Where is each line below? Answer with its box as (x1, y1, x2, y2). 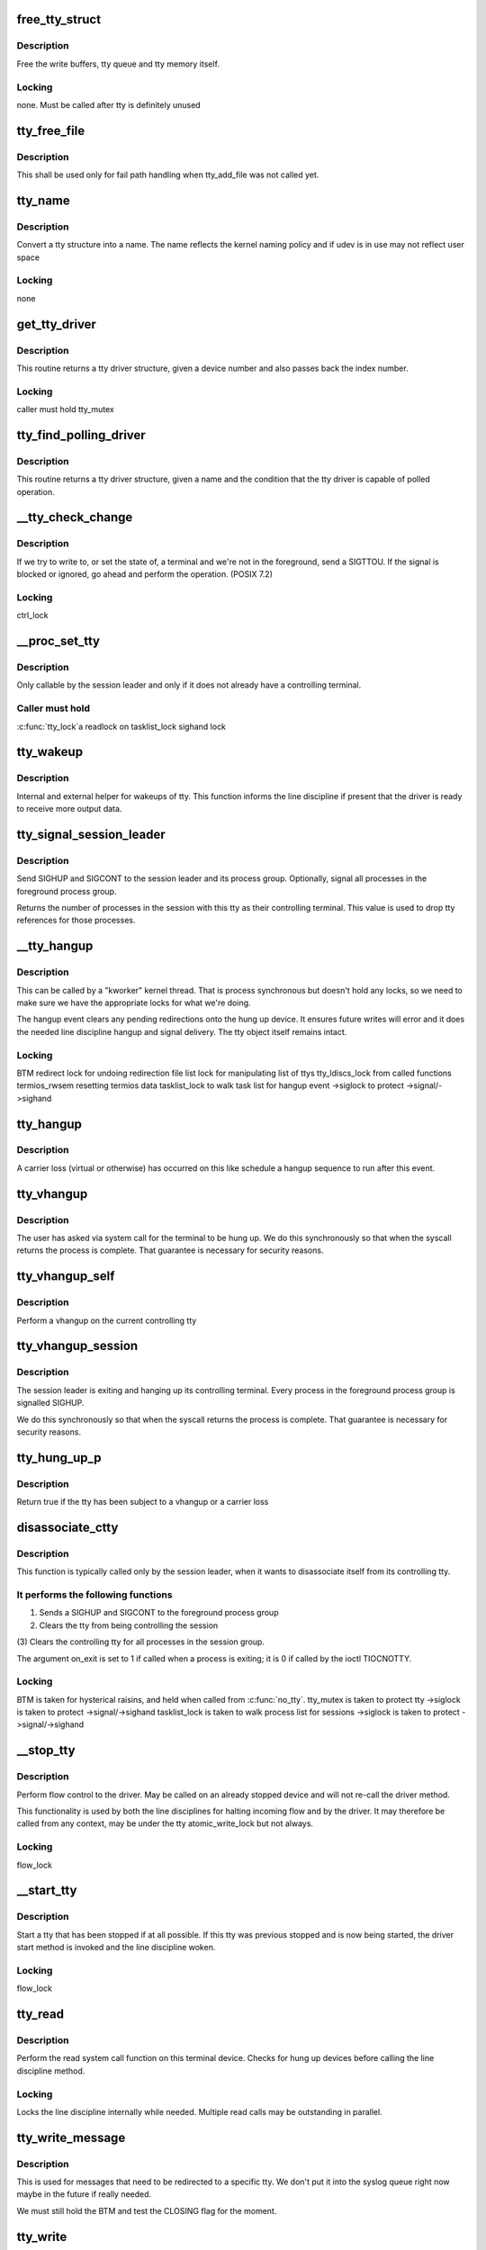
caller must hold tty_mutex (16, 404, 114, 415)
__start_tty (16, 1883, 77, 1898)
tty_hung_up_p (16, 1450, 103, 1465)
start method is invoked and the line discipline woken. (16, 1942, 216, 1953)
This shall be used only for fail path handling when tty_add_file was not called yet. (16, 169, 319, 180)
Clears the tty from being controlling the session (39, 1620, 219, 1631)
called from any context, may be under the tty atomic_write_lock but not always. (16, 1818, 314, 1829)
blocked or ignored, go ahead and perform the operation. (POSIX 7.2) (16, 569, 274, 580)
